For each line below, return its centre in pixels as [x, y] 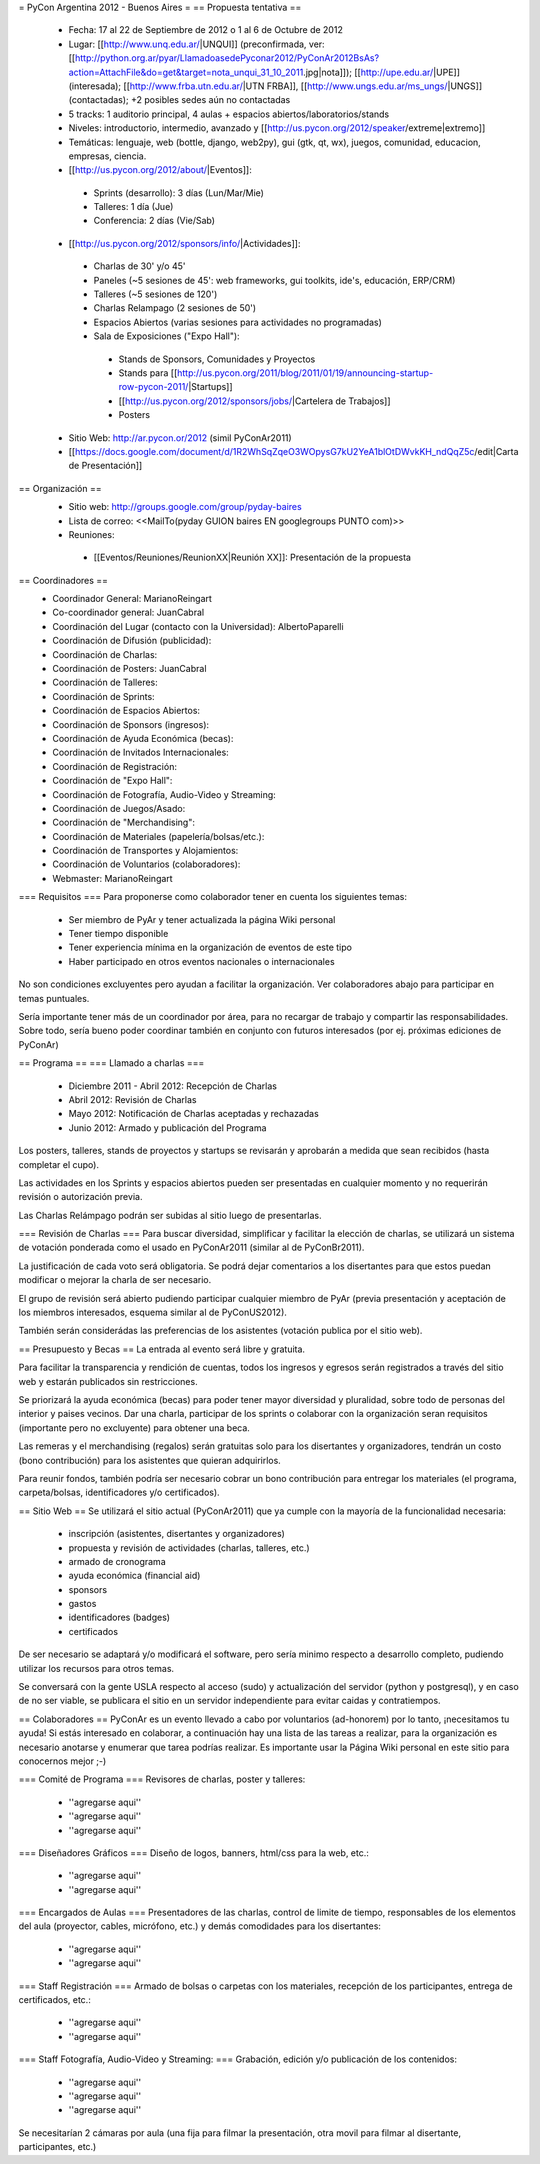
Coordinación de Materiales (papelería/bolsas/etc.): [158, 836]
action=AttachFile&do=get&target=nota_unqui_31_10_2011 [186, 72]
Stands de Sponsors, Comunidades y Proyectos [217, 359]
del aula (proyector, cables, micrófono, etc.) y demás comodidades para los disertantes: [200, 1926]
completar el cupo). [59, 1164]
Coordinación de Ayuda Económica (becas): [143, 738]
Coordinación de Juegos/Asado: [119, 808]
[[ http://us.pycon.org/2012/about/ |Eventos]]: [160, 170]
